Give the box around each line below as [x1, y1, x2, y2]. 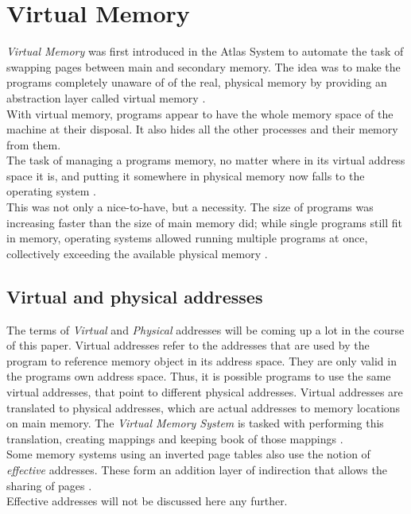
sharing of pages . [6, 477, 92, 493]
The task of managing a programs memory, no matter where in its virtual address [6, 152, 405, 168]
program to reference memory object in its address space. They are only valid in [6, 352, 397, 369]
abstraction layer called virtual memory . [6, 89, 206, 106]
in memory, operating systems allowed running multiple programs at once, [6, 230, 368, 246]
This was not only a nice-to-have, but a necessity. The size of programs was [6, 199, 374, 215]
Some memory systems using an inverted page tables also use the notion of [6, 446, 370, 462]
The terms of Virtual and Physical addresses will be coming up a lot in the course [6, 321, 405, 338]
